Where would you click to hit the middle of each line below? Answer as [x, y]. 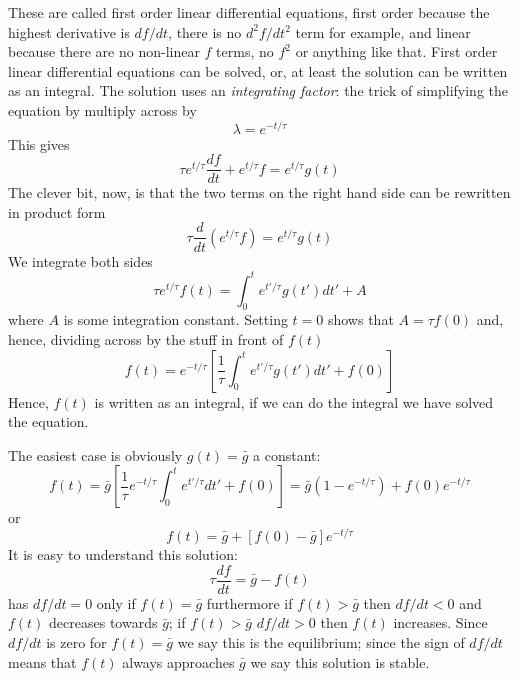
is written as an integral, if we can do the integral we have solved [294, 401]
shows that [360, 319]
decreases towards [103, 622]
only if [116, 602]
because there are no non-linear [104, 51]
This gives [39, 143]
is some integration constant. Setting [175, 319]
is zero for [76, 641]
